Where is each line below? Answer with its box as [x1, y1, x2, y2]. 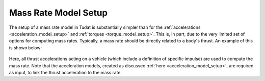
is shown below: [9, 44, 42, 51]
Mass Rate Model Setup [9, 7, 108, 18]
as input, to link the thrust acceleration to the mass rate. [9, 69, 122, 75]
